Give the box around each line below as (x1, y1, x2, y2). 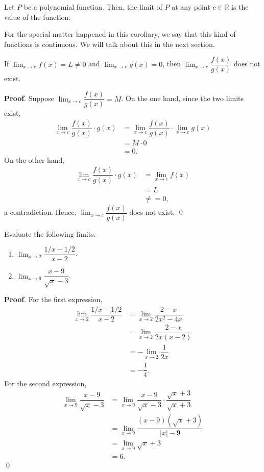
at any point (172, 2, 210, 12)
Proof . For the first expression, (4, 294, 103, 305)
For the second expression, (4, 378, 87, 389)
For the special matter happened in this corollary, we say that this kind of (4, 29, 236, 39)
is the (231, 2, 249, 12)
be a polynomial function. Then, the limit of (23, 2, 162, 12)
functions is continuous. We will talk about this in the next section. (4, 38, 215, 49)
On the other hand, (4, 154, 65, 165)
